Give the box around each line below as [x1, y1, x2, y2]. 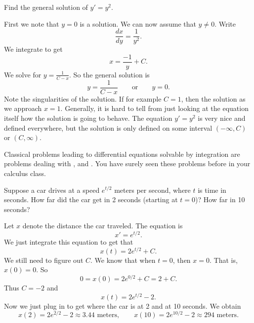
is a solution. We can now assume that [80, 18, 196, 29]
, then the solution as [181, 93, 246, 104]
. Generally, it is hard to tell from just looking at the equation [60, 103, 249, 113]
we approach [4, 103, 42, 113]
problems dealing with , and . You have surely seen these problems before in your [4, 158, 251, 169]
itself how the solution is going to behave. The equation [4, 112, 172, 123]
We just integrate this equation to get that [4, 237, 133, 247]
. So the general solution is [69, 69, 150, 79]
